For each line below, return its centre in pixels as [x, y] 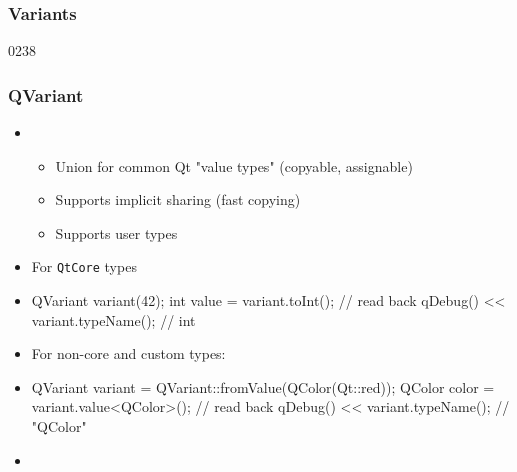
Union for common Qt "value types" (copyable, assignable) [234, 165]
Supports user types [116, 232]
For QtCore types [84, 266]
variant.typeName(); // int [113, 319]
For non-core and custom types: [128, 353]
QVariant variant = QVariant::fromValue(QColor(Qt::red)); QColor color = [263, 386]
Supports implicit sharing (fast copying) [178, 199]
